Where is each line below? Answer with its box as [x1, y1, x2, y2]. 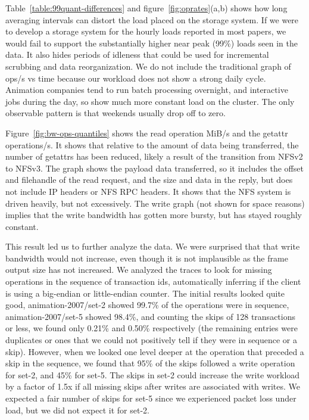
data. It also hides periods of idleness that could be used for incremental [5, 48, 269, 61]
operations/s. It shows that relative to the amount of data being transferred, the [5, 138, 299, 151]
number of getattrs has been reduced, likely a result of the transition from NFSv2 [5, 150, 303, 163]
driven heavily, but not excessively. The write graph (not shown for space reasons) [5, 197, 305, 209]
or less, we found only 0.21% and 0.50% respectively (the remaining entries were [5, 322, 298, 334]
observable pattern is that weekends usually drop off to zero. [5, 107, 226, 119]
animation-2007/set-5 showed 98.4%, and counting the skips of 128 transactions [5, 310, 295, 322]
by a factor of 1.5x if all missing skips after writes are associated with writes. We [5, 380, 301, 393]
